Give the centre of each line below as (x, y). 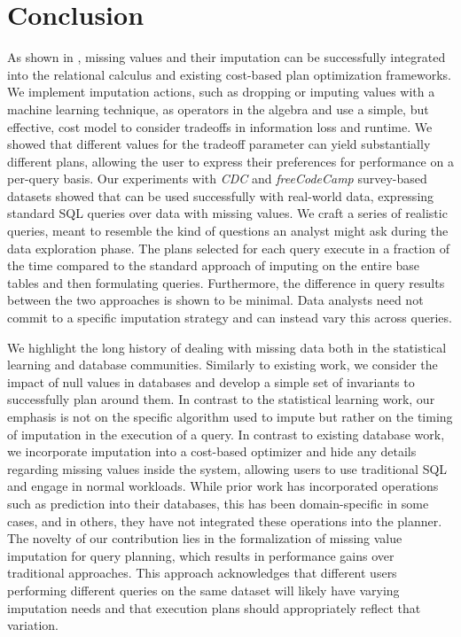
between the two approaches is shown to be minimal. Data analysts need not (215, 300)
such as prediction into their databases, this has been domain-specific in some (218, 503)
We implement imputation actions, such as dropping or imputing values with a (221, 92)
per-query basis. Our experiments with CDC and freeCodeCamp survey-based (217, 179)
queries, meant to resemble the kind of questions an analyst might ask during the (228, 231)
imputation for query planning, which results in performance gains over (201, 555)
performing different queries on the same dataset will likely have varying (203, 590)
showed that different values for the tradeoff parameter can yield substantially (219, 144)
